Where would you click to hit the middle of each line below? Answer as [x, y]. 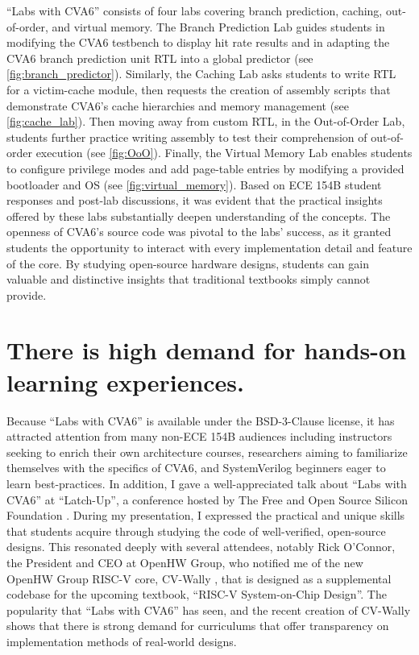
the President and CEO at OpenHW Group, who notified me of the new [185, 562]
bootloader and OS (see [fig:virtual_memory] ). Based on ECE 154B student [194, 184]
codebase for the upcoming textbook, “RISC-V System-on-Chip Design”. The [197, 594]
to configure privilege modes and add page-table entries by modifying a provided [205, 168]
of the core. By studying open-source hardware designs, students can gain [188, 263]
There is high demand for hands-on [207, 350]
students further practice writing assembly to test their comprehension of [187, 137]
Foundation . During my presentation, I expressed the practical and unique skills [206, 515]
